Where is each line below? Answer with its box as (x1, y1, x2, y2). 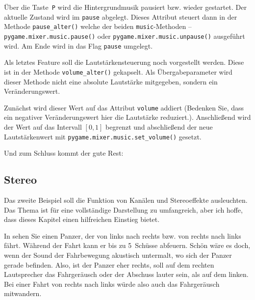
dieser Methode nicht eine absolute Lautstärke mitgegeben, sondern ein (4, 76, 218, 86)
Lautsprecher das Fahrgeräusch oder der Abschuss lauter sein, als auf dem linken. (4, 269, 249, 279)
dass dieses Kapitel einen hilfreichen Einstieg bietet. (4, 214, 160, 224)
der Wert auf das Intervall (4, 121, 82, 132)
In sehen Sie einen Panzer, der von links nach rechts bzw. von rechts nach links (4, 230, 241, 241)
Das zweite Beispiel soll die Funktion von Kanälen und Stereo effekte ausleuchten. (4, 195, 248, 205)
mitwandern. (4, 288, 42, 299)
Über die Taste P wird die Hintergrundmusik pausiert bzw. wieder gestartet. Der (4, 2, 247, 12)
